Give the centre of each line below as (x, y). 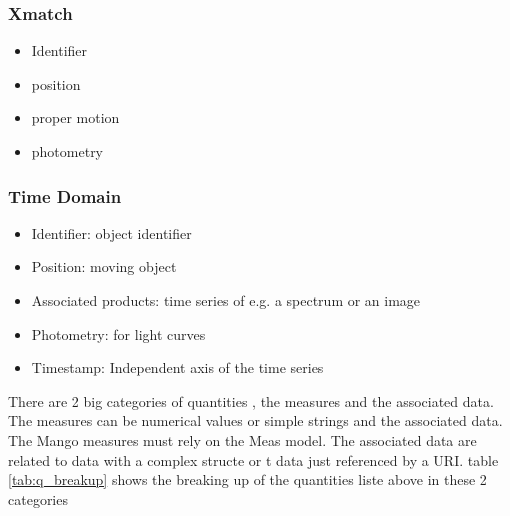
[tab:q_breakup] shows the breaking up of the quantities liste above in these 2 (247, 479)
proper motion (75, 117)
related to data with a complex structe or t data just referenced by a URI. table (253, 459)
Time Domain (65, 195)
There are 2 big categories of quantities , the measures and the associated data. (251, 400)
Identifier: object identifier (111, 232)
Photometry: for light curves (118, 333)
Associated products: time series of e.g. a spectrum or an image (226, 300)
